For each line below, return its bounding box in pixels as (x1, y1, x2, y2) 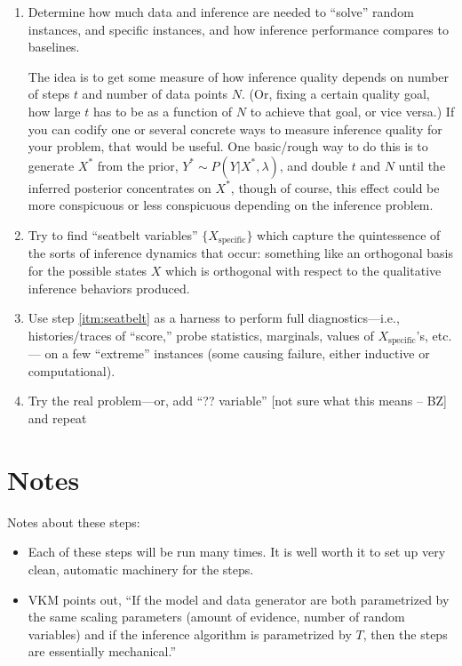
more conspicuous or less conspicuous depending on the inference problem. (28, 196, 434, 214)
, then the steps (362, 624, 448, 643)
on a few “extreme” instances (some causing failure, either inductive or (44, 344, 430, 363)
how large (28, 101, 81, 120)
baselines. (28, 37, 80, 56)
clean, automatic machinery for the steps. (28, 559, 254, 578)
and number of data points (82, 84, 228, 103)
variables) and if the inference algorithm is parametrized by (28, 624, 352, 643)
